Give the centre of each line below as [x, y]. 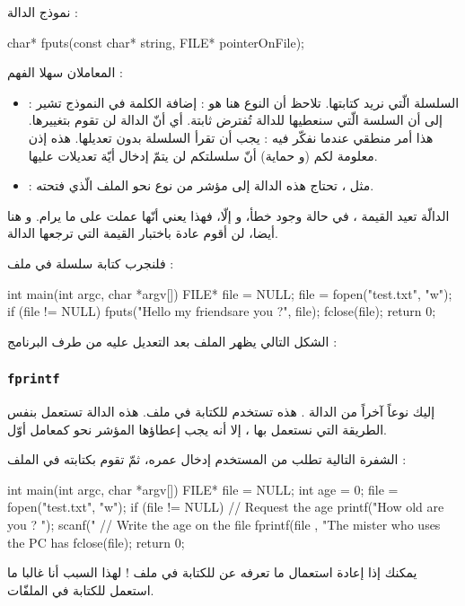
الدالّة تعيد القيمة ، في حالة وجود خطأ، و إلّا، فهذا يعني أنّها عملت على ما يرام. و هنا [228, 215]
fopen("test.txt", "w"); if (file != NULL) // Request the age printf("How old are [226, 507]
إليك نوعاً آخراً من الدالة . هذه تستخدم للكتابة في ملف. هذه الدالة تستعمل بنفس [221, 412]
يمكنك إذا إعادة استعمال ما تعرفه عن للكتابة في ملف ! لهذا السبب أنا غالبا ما [212, 572]
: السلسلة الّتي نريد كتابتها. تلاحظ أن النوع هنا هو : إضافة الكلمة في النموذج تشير [244, 102]
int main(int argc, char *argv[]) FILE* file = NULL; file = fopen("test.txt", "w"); [230, 293]
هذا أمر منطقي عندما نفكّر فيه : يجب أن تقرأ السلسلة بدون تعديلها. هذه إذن [231, 137]
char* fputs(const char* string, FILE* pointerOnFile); [156, 42]
